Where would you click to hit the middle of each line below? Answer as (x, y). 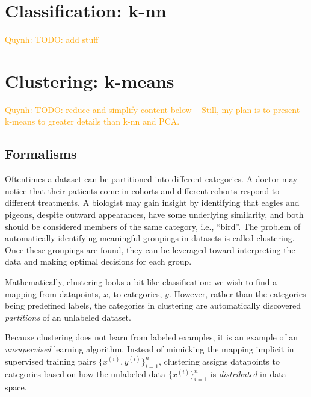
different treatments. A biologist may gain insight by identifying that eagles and (152, 202)
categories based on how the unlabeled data (85, 374)
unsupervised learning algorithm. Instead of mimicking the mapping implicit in (149, 349)
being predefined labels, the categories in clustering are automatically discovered (153, 305)
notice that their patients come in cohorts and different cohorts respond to (142, 190)
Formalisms (41, 154)
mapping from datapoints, (53, 293)
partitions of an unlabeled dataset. (68, 317)
